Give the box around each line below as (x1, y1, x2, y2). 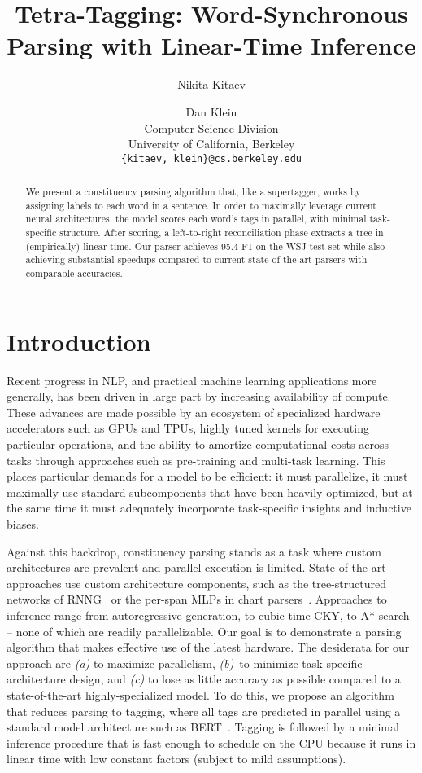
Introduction (7, 324, 151, 358)
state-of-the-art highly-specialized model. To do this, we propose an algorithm (7, 686, 394, 703)
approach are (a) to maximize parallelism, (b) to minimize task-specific (7, 654, 363, 671)
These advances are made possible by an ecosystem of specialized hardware (7, 403, 381, 420)
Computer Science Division (144, 119, 279, 136)
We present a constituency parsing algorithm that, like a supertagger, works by (25, 185, 361, 199)
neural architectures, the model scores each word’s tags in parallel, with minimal (25, 212, 367, 226)
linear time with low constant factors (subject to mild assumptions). (7, 750, 346, 767)
